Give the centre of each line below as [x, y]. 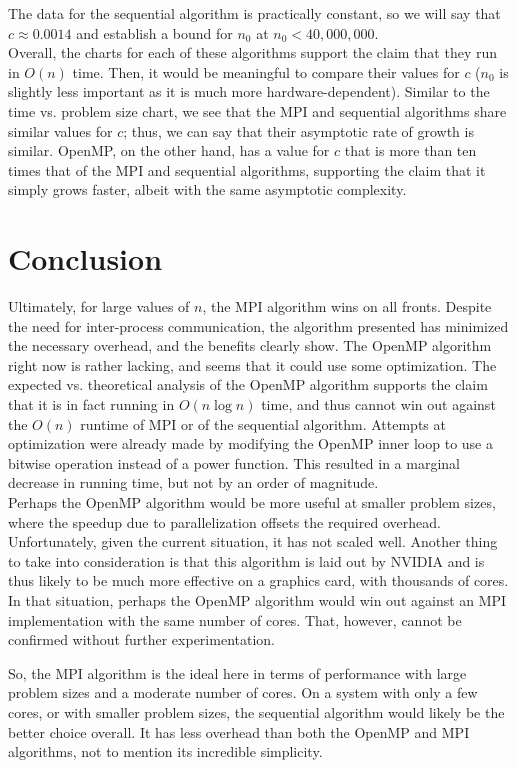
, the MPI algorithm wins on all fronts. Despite [347, 306]
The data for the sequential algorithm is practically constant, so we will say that [254, 13]
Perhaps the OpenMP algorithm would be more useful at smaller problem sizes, [252, 502]
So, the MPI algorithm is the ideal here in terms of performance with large [237, 672]
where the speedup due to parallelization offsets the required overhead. [224, 521]
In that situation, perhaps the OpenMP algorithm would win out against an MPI [257, 599]
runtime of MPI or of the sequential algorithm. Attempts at [263, 423]
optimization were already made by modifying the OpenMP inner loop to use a [250, 443]
